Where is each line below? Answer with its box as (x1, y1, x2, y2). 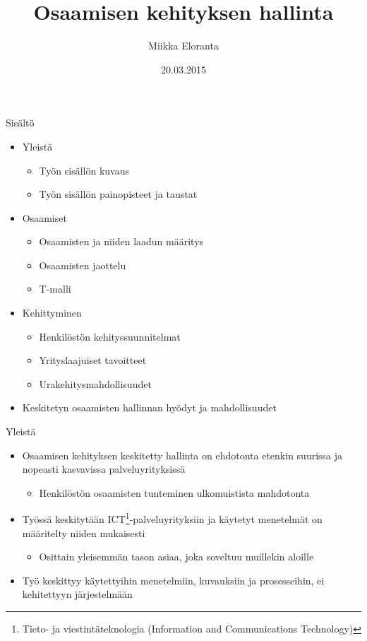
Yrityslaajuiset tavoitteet (39, 353, 147, 367)
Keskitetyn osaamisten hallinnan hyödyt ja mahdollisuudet (22, 400, 277, 415)
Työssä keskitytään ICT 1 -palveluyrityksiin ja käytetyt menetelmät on (22, 510, 323, 527)
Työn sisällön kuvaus (39, 163, 129, 177)
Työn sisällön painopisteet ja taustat (39, 187, 198, 201)
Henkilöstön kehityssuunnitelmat (39, 329, 181, 343)
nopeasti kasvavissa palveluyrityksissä (22, 461, 186, 476)
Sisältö (6, 115, 35, 130)
